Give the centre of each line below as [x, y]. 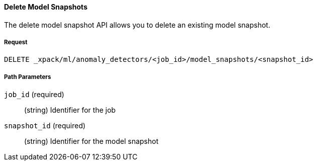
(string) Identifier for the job [70, 110]
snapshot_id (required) [45, 126]
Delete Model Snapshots [46, 7]
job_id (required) [34, 95]
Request [16, 42]
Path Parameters [28, 77]
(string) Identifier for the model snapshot [91, 141]
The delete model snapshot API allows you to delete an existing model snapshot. [137, 25]
